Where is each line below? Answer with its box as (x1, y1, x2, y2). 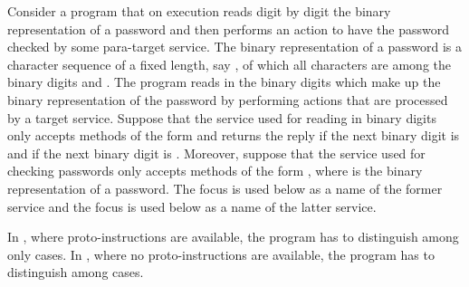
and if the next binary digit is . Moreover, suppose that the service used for (7, 143, 426, 162)
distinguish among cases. (7, 263, 144, 282)
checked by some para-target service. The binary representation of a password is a (7, 37, 462, 56)
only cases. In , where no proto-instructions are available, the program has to (7, 244, 435, 263)
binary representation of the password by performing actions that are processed (7, 90, 448, 109)
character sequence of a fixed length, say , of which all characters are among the (7, 54, 451, 73)
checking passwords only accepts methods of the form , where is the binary (7, 161, 423, 180)
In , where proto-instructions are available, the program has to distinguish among (7, 227, 459, 246)
